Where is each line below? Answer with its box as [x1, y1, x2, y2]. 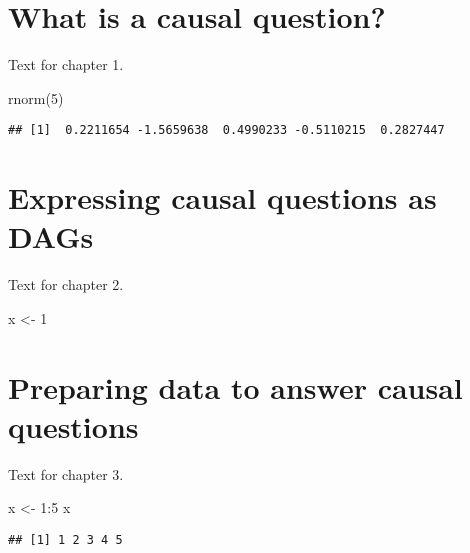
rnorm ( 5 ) [8, 87, 64, 108]
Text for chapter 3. [8, 463, 124, 484]
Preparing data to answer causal [8, 366, 463, 407]
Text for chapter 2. [8, 274, 124, 295]
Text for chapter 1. [8, 54, 124, 75]
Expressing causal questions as [8, 177, 437, 218]
